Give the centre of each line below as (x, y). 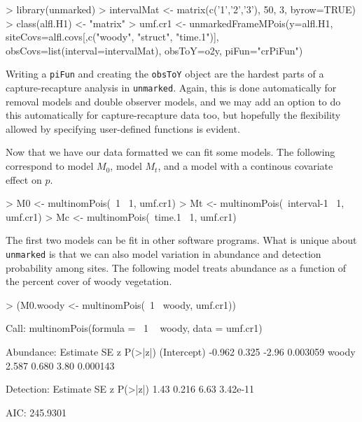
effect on (24, 179)
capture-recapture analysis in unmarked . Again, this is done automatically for (171, 88)
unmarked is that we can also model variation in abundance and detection (163, 254)
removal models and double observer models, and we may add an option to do (173, 101)
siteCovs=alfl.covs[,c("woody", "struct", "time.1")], (112, 37)
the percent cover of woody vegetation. (89, 281)
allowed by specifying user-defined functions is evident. (123, 128)
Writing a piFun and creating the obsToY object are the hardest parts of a (165, 74)
